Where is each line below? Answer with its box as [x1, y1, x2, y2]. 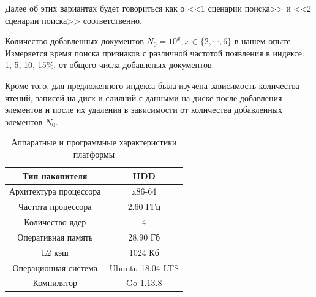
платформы [73, 147, 115, 160]
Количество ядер [24, 215, 86, 228]
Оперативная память [17, 230, 93, 243]
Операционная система [12, 261, 98, 274]
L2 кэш [41, 245, 69, 258]
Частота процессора [18, 200, 92, 213]
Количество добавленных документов [5, 34, 144, 47]
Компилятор [32, 276, 78, 289]
